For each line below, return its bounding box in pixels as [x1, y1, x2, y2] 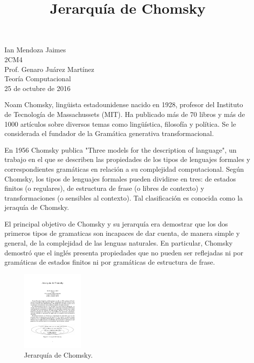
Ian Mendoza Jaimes [4, 45, 66, 55]
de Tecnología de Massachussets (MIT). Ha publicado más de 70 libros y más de [4, 109, 245, 119]
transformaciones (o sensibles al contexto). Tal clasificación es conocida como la [4, 192, 243, 203]
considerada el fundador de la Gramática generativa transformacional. [4, 128, 214, 138]
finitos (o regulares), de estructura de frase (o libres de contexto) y [4, 183, 205, 193]
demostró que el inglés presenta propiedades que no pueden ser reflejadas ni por [4, 247, 243, 257]
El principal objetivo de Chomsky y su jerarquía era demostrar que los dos [4, 218, 228, 228]
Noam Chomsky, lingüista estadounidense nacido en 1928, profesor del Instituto [4, 99, 243, 110]
